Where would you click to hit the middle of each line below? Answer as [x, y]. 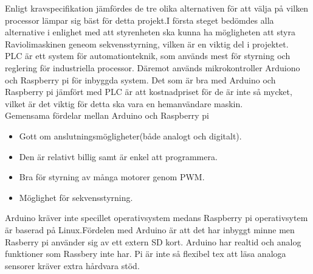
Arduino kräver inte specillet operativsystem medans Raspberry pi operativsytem [156, 218]
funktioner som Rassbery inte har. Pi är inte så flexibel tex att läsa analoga [146, 254]
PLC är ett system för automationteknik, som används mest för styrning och [148, 56]
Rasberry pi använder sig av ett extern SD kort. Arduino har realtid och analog [153, 241]
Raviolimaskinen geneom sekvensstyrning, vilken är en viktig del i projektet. [147, 44]
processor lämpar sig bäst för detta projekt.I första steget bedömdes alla [139, 20]
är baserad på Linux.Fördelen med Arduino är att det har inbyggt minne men [150, 229]
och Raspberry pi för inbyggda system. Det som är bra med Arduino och [140, 79]
